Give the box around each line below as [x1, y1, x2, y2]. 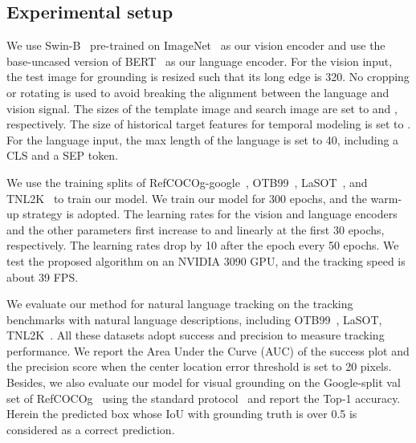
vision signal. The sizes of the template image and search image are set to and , [6, 100, 398, 116]
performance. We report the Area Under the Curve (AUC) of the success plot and [6, 342, 410, 359]
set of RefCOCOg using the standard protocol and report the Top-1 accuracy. [6, 389, 401, 406]
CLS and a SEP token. [6, 147, 119, 164]
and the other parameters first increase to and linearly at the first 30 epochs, [6, 221, 385, 238]
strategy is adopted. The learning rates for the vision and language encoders [22, 205, 398, 222]
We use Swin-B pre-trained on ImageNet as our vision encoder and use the [6, 37, 385, 54]
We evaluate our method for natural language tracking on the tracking [6, 295, 353, 312]
